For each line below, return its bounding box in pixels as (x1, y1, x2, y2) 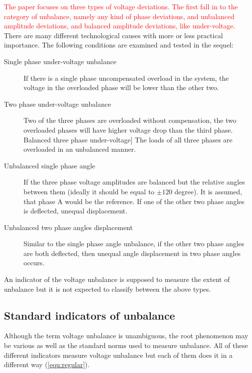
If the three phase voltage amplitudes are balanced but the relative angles (24, 177, 245, 187)
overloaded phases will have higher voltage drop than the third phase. (24, 124, 233, 135)
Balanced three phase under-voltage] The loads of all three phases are (24, 134, 233, 144)
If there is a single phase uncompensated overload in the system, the (24, 72, 229, 83)
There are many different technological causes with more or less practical (4, 30, 223, 40)
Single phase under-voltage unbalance (4, 56, 117, 66)
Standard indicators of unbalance (4, 307, 175, 323)
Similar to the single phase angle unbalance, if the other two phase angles (24, 238, 244, 249)
